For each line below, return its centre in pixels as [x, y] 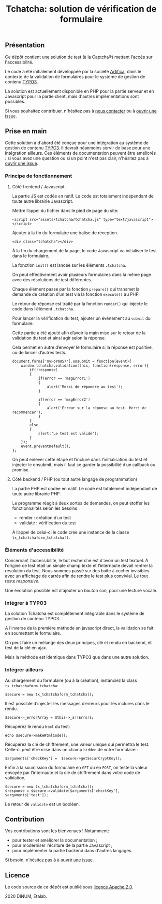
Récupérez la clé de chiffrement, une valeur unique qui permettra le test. [77, 744]
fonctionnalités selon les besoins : [46, 508]
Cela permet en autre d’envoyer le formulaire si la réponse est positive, [82, 347]
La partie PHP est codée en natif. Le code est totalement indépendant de [84, 488]
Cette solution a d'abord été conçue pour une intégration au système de [77, 143]
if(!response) [44, 370]
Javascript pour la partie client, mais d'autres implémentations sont [72, 96]
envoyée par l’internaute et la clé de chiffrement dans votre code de [73, 773]
